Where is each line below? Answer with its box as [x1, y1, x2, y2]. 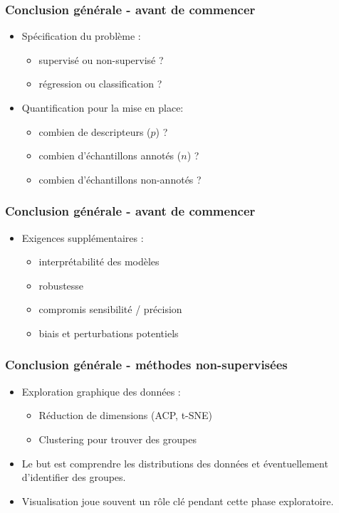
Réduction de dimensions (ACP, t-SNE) [38, 408, 213, 423]
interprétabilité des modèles [38, 254, 160, 269]
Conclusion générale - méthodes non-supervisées [5, 356, 288, 374]
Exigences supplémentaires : [21, 230, 144, 245]
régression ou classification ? [38, 76, 162, 91]
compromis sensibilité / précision [38, 302, 182, 317]
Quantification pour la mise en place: [21, 100, 184, 115]
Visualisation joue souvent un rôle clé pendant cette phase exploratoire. [21, 493, 334, 508]
